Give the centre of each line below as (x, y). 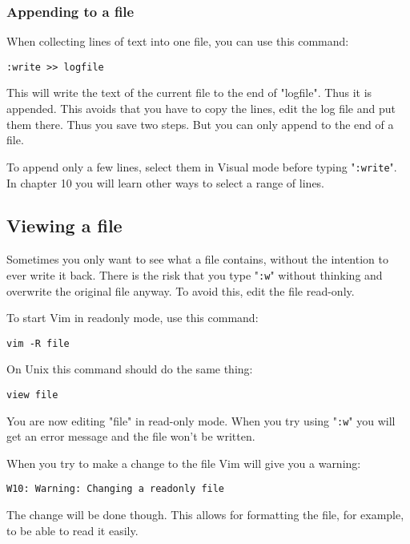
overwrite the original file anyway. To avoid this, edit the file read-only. (181, 290)
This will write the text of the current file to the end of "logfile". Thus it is (189, 93)
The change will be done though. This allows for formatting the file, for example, (205, 515)
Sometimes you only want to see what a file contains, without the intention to (197, 259)
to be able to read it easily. (72, 530)
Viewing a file (64, 226)
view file (32, 395)
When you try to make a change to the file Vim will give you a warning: (184, 463)
